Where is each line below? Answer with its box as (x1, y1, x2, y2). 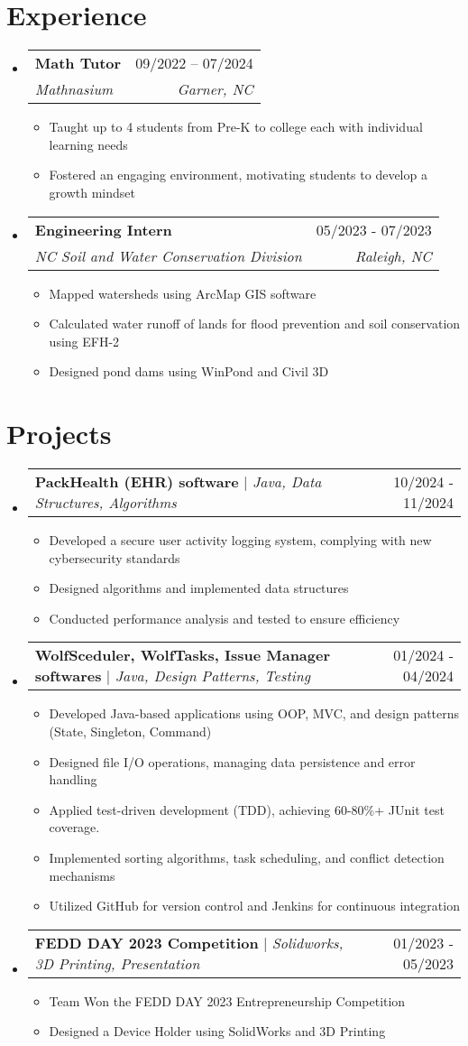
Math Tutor (34, 52, 122, 74)
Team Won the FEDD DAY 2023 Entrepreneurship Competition (49, 991, 406, 1010)
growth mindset (49, 182, 135, 201)
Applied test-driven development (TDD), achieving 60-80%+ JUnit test (49, 800, 445, 819)
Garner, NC (177, 79, 253, 100)
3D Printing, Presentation (34, 952, 200, 974)
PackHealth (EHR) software (34, 471, 239, 492)
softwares (34, 665, 102, 687)
